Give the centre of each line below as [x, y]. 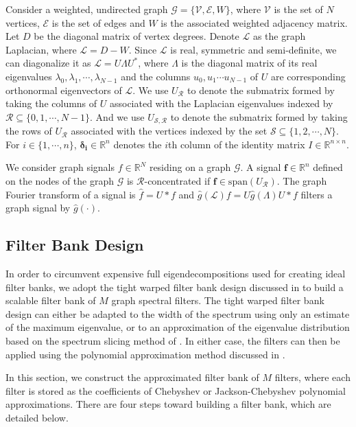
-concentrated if [177, 180]
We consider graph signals [60, 167]
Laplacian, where [41, 49]
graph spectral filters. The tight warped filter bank [218, 300]
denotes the [138, 144]
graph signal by [38, 208]
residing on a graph [190, 167]
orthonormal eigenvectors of [64, 90]
